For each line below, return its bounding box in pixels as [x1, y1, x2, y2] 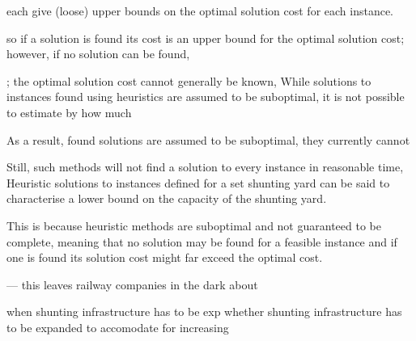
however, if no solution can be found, [6, 45, 190, 62]
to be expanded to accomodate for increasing [6, 318, 229, 335]
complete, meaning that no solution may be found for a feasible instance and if [6, 233, 397, 250]
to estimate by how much [6, 103, 132, 120]
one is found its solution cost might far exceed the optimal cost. [6, 249, 323, 266]
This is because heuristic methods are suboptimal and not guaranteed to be [6, 217, 381, 234]
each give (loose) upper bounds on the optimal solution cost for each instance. [6, 2, 394, 19]
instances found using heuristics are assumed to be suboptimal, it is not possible [6, 88, 405, 105]
